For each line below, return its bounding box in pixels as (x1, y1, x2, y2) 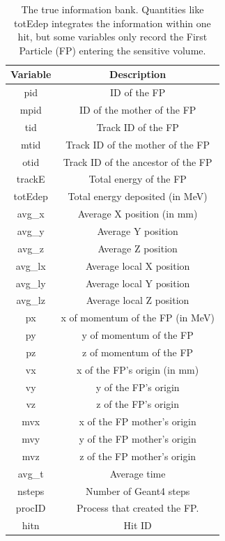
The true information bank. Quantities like (21, 2, 204, 16)
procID (15, 501, 46, 515)
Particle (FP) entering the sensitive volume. (19, 43, 206, 57)
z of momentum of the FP (82, 344, 194, 359)
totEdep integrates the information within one (14, 15, 211, 30)
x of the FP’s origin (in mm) (77, 362, 199, 376)
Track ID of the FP (96, 119, 179, 134)
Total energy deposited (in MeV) (68, 189, 208, 204)
